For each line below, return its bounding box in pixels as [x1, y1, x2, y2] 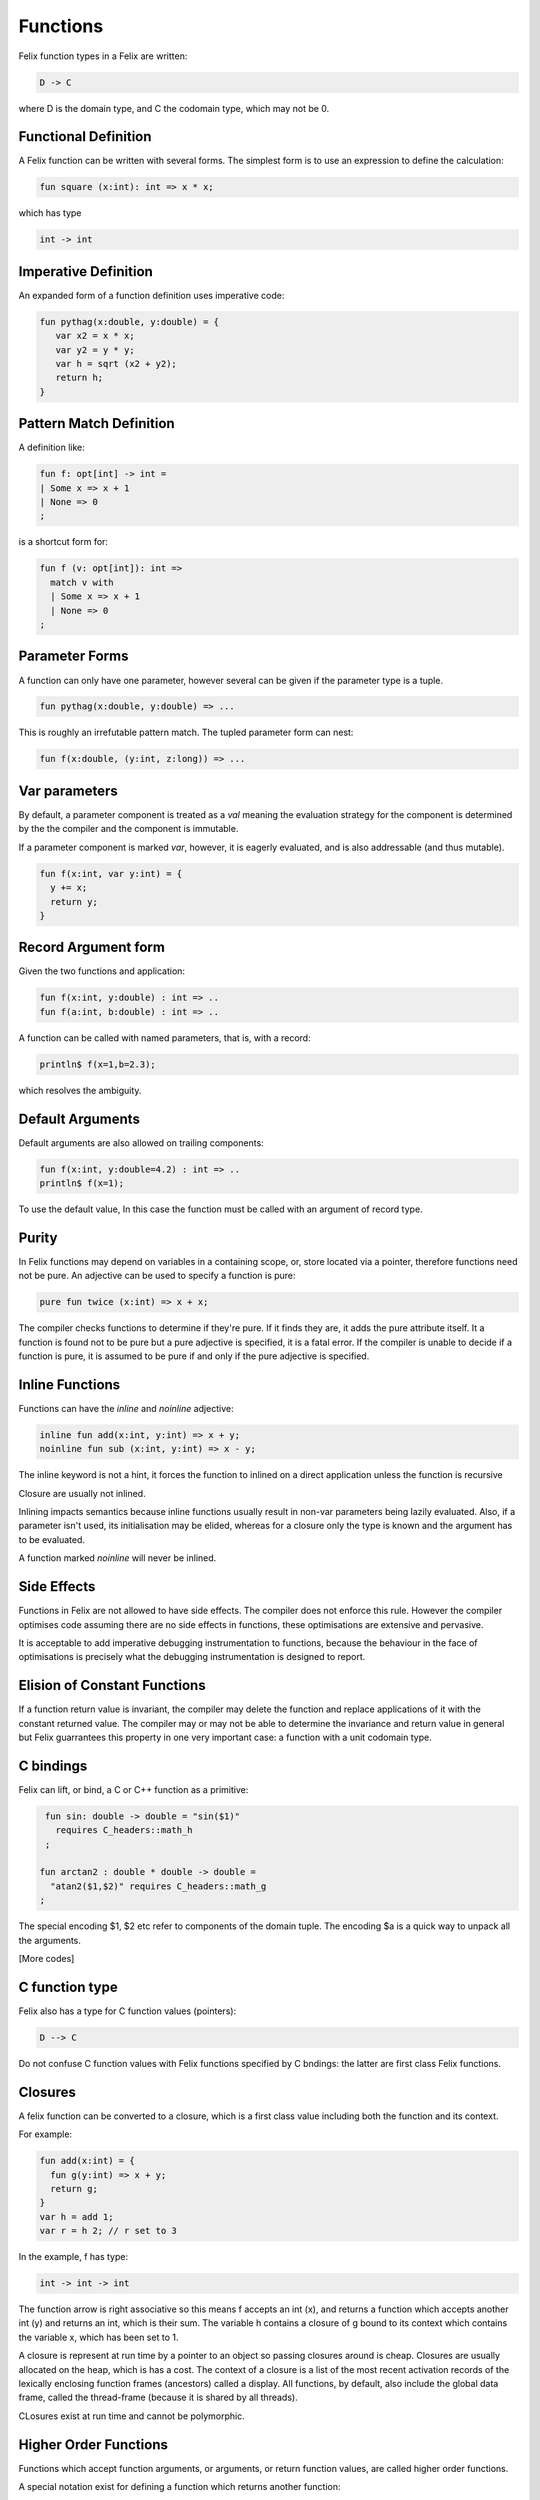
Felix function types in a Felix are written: [18, 50, 188, 62]
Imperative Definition [18, 263, 154, 280]
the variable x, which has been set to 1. [18, 2331, 179, 2343]
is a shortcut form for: [18, 536, 109, 548]
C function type [18, 1978, 119, 1995]
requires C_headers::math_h [55, 1825, 194, 1836]
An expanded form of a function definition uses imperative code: [18, 289, 285, 301]
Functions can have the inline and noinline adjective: [18, 1402, 234, 1414]
